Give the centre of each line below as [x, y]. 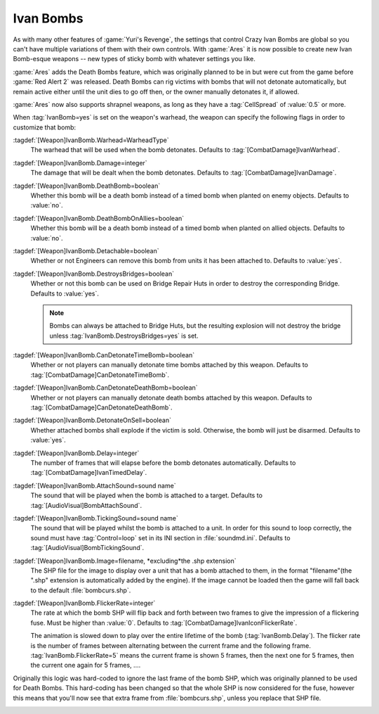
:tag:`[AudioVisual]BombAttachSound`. [86, 505]
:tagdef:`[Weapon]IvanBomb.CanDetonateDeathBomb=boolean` [105, 388]
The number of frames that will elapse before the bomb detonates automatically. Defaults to [163, 463]
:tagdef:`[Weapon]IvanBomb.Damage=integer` [80, 162]
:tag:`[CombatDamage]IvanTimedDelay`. [89, 473]
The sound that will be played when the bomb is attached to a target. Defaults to [147, 495]
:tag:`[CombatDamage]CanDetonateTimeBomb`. [100, 375]
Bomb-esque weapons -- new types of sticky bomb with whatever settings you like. [134, 59]
